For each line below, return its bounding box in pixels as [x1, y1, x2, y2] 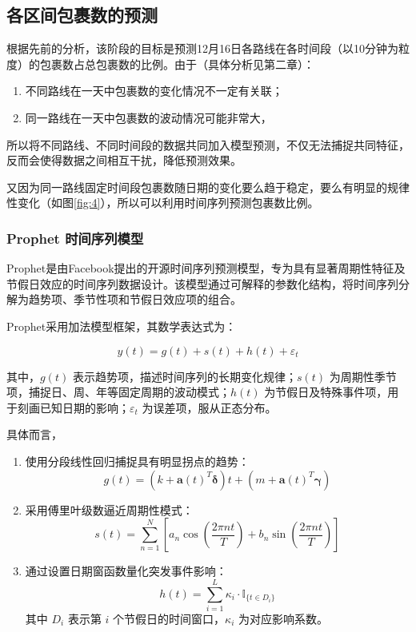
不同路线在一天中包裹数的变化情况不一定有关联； [25, 82, 283, 99]
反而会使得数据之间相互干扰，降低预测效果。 [6, 152, 242, 169]
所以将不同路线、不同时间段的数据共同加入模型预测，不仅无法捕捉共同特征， [6, 136, 410, 153]
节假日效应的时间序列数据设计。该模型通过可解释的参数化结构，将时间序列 [6, 275, 398, 292]
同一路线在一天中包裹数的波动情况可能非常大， [25, 109, 272, 125]
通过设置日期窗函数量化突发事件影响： [25, 562, 227, 579]
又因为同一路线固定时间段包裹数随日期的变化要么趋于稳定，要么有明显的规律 [6, 178, 410, 195]
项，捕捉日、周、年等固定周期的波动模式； [6, 384, 230, 400]
